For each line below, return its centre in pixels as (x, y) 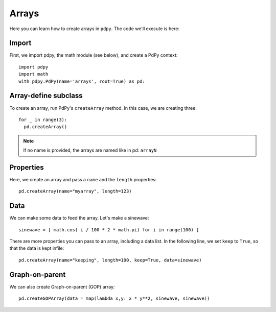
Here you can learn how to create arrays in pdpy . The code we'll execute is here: (95, 29)
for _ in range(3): (43, 119)
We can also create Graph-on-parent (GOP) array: (62, 286)
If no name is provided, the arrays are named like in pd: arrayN (90, 150)
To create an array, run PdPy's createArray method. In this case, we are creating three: (103, 108)
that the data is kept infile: (37, 248)
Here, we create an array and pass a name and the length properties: (83, 179)
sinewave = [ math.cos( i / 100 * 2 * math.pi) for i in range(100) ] (109, 230)
